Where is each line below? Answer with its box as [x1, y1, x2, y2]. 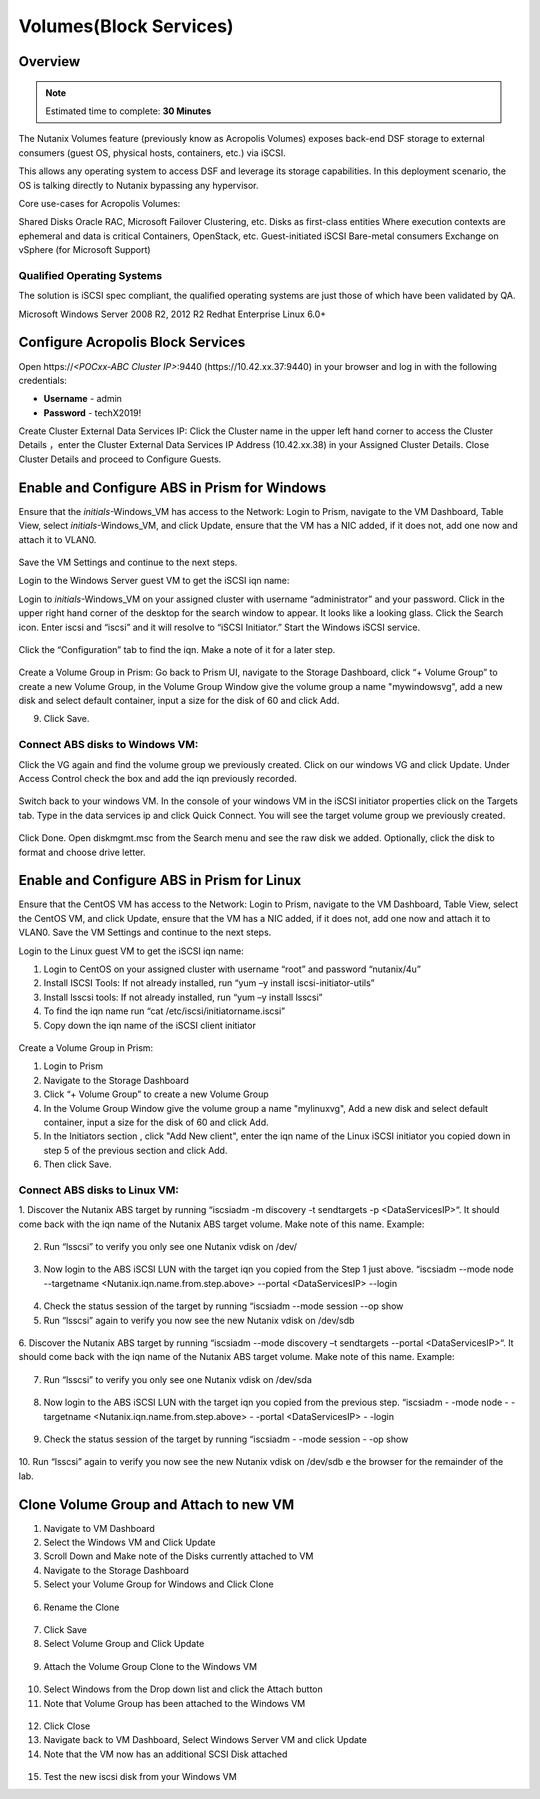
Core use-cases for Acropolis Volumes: [18, 197, 181, 209]
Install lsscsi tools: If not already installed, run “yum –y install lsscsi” [43, 991, 323, 1003]
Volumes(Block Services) [18, 15, 234, 37]
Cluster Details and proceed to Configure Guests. [18, 453, 222, 465]
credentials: [18, 374, 67, 386]
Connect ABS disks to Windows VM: [18, 738, 199, 752]
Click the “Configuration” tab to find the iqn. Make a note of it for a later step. [18, 643, 336, 655]
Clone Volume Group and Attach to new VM [18, 1496, 295, 1513]
